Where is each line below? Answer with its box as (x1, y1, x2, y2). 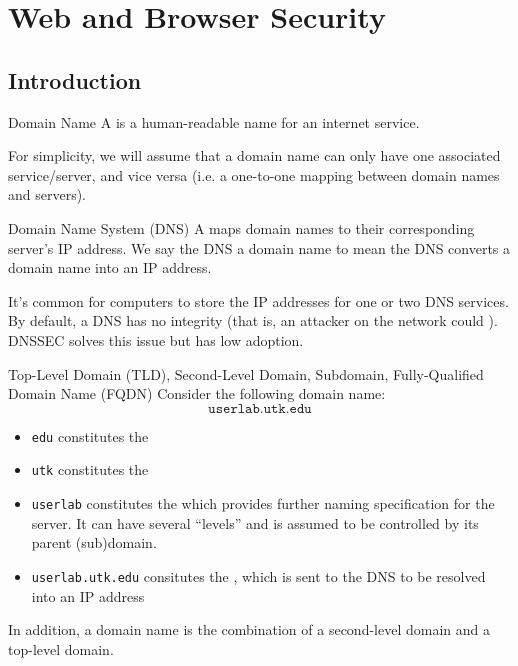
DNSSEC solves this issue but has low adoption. (8, 329, 304, 350)
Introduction (8, 64, 142, 95)
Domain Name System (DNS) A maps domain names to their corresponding (8, 217, 475, 238)
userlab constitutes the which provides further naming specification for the (31, 493, 495, 514)
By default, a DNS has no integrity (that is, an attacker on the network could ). (8, 310, 498, 331)
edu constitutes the (31, 425, 149, 446)
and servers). (8, 184, 87, 205)
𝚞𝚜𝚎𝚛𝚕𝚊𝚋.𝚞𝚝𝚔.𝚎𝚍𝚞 (208, 401, 312, 416)
